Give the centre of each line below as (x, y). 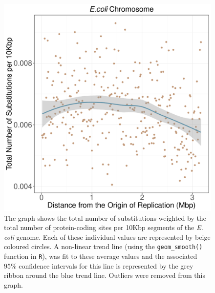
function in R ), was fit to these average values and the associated (101, 256)
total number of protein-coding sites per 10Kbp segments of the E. (104, 227)
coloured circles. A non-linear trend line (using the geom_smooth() (103, 246)
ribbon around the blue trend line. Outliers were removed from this (105, 275)
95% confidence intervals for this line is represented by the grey (99, 265)
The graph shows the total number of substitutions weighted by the (105, 218)
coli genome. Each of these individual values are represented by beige (107, 237)
